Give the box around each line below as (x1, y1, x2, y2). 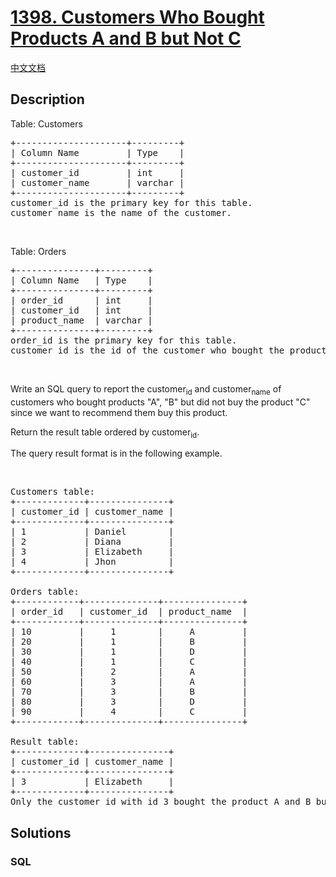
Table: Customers (10, 117, 83, 130)
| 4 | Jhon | (10, 556, 175, 568)
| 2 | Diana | (10, 536, 175, 548)
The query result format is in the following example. (10, 447, 223, 460)
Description (10, 91, 85, 108)
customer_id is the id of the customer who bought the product (10, 344, 327, 356)
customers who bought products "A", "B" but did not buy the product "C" (10, 396, 311, 408)
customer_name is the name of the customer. (10, 207, 233, 218)
